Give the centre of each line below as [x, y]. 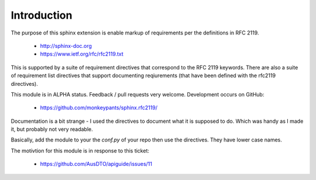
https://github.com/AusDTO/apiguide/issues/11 [96, 164]
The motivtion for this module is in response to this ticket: [80, 150]
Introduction [42, 15]
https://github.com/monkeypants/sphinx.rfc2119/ [99, 108]
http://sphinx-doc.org [66, 46]
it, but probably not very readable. [52, 129]
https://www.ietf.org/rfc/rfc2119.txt [82, 54]
